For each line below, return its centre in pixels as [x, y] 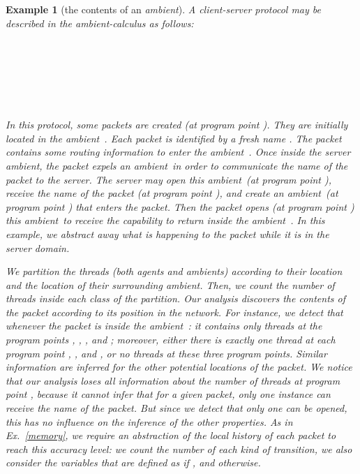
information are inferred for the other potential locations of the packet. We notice [179, 367]
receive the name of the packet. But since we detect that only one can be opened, [177, 408]
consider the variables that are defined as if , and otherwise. [133, 462]
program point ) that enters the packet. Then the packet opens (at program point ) [180, 206]
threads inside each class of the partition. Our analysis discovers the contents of [176, 298]
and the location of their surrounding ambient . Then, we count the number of [170, 284]
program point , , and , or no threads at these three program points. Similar [166, 353]
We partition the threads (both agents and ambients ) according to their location [174, 271]
